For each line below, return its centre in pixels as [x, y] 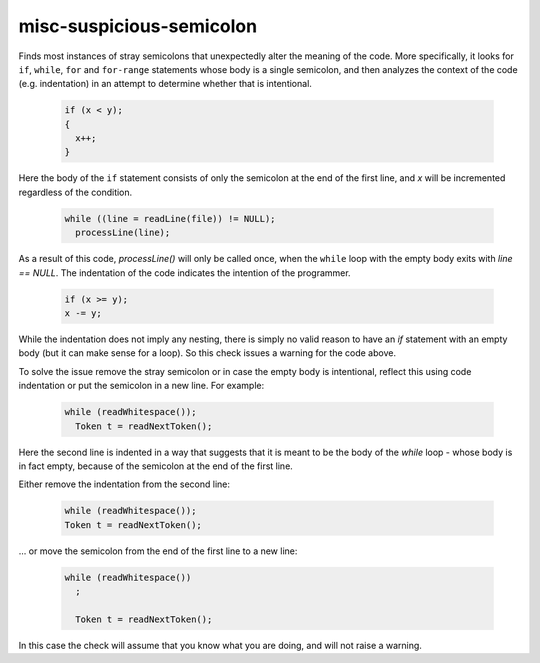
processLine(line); [123, 233]
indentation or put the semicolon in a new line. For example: [141, 386]
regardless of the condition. [75, 192]
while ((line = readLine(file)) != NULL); [170, 218]
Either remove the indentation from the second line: [124, 484]
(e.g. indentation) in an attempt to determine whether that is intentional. [165, 84]
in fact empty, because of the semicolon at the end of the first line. [156, 466]
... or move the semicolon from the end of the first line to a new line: [158, 551]
